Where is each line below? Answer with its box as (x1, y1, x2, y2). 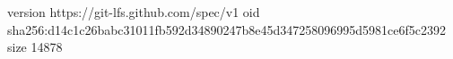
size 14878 (7, 38, 63, 56)
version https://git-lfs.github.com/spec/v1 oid (7, 3, 260, 21)
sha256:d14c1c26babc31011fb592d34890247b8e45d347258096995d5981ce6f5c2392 (7, 20, 446, 38)
